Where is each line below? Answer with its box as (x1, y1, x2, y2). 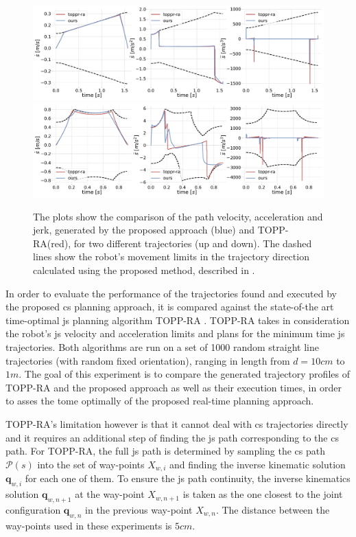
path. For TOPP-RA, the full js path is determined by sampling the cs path (5, 444, 325, 458)
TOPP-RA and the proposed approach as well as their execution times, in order (5, 380, 342, 394)
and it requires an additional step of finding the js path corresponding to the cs (5, 430, 339, 444)
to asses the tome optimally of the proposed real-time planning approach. (5, 393, 314, 408)
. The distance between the (215, 502, 330, 516)
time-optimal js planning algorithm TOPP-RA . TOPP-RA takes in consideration (5, 312, 350, 327)
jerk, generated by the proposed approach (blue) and (33, 222, 255, 237)
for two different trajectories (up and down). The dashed (73, 236, 312, 250)
